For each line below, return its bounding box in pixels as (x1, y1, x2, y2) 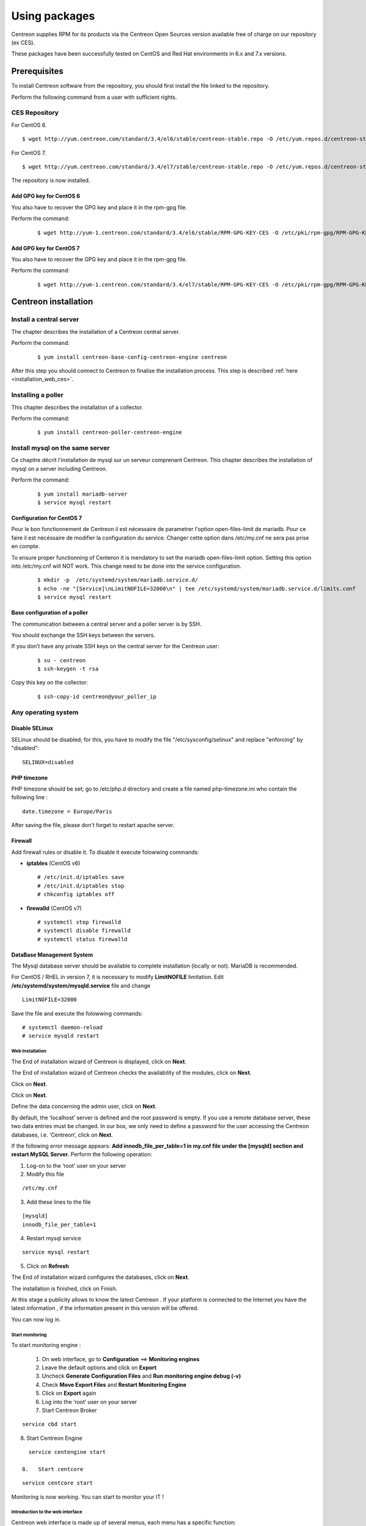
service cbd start (22, 1421, 77, 1428)
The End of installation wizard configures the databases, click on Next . (11, 1273, 190, 1281)
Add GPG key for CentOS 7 (11, 244, 80, 251)
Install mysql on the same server (11, 444, 110, 452)
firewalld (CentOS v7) (26, 904, 82, 912)
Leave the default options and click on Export (41, 1364, 157, 1371)
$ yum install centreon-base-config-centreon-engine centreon (37, 353, 228, 360)
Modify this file (26, 1171, 64, 1178)
